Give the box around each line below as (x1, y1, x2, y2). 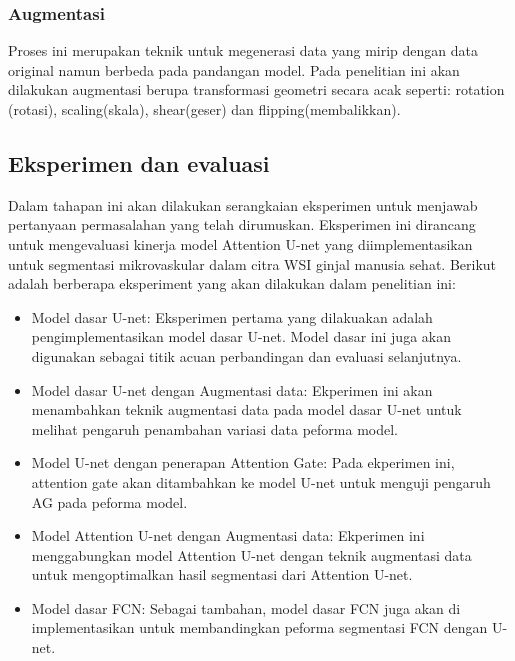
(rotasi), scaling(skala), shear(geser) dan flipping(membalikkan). (8, 99, 401, 119)
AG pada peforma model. (31, 491, 188, 512)
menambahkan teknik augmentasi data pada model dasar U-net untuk (31, 399, 462, 420)
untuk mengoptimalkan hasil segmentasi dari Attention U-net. (31, 564, 413, 585)
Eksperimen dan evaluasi (8, 147, 270, 178)
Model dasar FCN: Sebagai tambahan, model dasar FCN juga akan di (31, 597, 461, 618)
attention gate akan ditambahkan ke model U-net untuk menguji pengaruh (31, 471, 491, 492)
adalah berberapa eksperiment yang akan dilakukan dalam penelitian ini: (8, 273, 456, 294)
